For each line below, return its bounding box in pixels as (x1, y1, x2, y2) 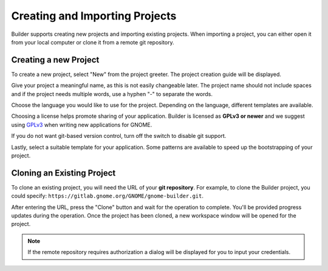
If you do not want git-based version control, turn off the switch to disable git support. (11, 132, 227, 140)
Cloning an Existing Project (11, 168, 116, 178)
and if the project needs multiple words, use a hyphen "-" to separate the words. (11, 90, 213, 97)
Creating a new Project (11, 55, 100, 65)
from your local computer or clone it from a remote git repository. (11, 38, 174, 46)
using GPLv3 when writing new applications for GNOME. (11, 121, 152, 128)
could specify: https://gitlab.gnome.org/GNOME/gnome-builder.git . (11, 192, 203, 200)
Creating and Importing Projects (11, 9, 177, 22)
